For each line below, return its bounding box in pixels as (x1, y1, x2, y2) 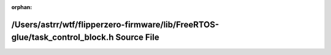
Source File (115, 32, 159, 43)
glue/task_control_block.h (11, 32, 114, 43)
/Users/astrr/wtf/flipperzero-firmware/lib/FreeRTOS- (11, 19, 219, 30)
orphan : (11, 4, 32, 10)
